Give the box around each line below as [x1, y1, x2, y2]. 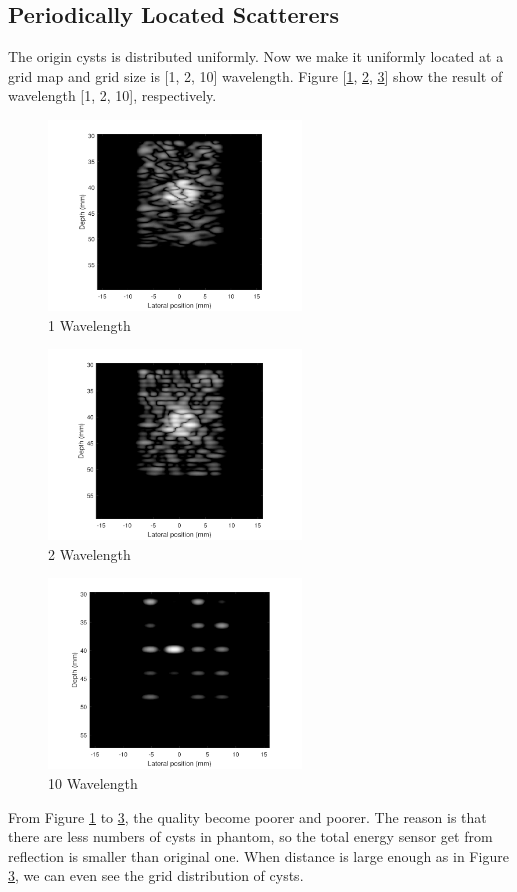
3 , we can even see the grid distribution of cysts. [8, 865, 304, 886]
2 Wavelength [48, 543, 131, 564]
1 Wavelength [48, 314, 131, 335]
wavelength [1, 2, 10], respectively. [8, 85, 217, 106]
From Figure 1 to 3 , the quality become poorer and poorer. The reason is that [8, 806, 487, 827]
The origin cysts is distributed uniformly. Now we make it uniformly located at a [8, 46, 504, 67]
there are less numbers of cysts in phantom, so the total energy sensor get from [8, 826, 493, 847]
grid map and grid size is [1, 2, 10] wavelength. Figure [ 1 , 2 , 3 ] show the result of [8, 65, 503, 86]
